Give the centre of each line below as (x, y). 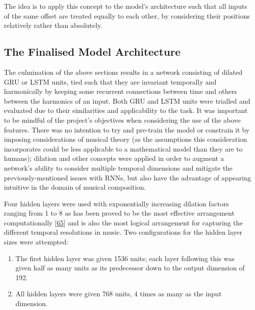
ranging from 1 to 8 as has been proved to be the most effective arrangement (119, 213)
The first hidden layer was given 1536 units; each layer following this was (125, 258)
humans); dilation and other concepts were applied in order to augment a (114, 158)
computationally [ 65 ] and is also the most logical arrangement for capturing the (123, 222)
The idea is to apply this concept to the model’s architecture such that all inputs (126, 6)
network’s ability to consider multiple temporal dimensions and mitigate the (118, 167)
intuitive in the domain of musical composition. (75, 187)
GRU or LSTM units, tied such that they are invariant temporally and (110, 81)
